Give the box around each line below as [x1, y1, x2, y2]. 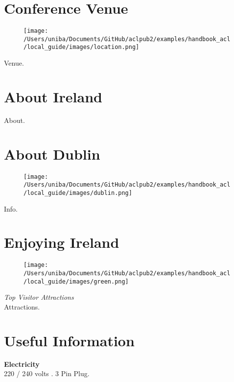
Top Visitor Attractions [4, 292, 74, 302]
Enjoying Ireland [4, 232, 119, 252]
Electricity [4, 358, 40, 369]
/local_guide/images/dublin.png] [23, 189, 132, 196]
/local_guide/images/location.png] [23, 44, 140, 51]
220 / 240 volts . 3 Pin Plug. [4, 368, 90, 379]
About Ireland [4, 86, 102, 106]
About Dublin [4, 143, 100, 164]
